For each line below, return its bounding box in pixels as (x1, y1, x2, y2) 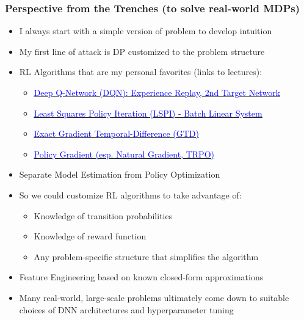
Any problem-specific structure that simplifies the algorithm (34, 250, 259, 263)
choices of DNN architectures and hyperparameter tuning (19, 303, 234, 316)
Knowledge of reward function (34, 230, 147, 242)
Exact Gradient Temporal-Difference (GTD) (34, 127, 199, 140)
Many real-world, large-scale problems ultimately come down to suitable (19, 291, 289, 304)
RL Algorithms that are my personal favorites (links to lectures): (19, 65, 262, 78)
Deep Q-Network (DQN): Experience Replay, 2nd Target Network (34, 86, 281, 98)
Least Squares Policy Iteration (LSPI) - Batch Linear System (34, 106, 262, 119)
